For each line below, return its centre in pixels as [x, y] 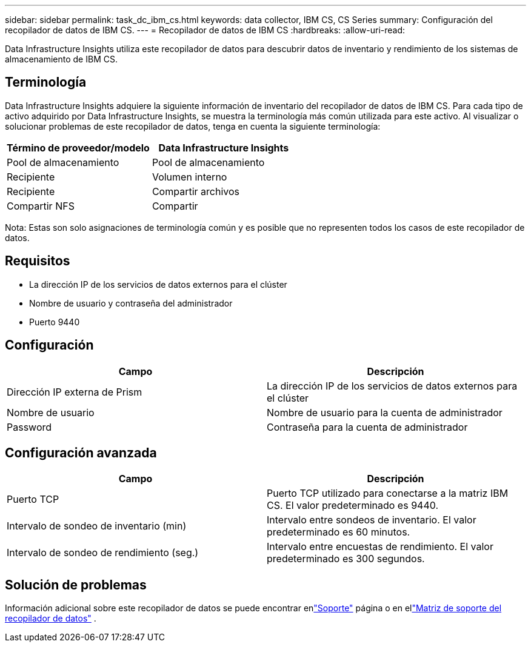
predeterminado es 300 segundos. [346, 559]
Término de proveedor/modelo [78, 148]
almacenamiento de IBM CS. [61, 59]
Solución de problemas [76, 585]
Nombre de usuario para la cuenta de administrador [385, 412]
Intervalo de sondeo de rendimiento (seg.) [103, 553]
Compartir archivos [195, 191]
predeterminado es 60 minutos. [339, 532]
